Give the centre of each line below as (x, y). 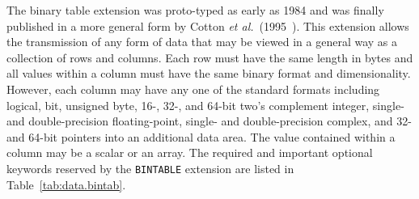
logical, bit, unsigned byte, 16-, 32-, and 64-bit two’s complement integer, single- (205, 105)
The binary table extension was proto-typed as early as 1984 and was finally (195, 10)
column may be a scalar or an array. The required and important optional (190, 152)
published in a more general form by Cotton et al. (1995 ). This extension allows (208, 25)
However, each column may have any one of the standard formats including (193, 89)
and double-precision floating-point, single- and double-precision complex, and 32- (209, 121)
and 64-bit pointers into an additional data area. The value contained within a (201, 136)
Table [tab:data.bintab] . (66, 184)
